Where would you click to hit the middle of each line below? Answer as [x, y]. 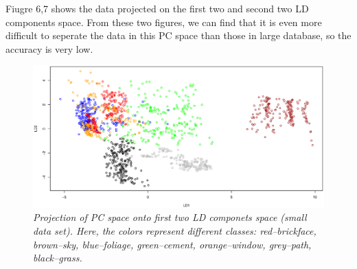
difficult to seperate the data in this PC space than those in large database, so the [178, 35]
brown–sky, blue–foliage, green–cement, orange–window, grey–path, [172, 244]
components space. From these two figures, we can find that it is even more [164, 22]
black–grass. [58, 258]
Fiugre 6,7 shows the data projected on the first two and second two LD [157, 8]
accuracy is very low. [49, 48]
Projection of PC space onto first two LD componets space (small [170, 217]
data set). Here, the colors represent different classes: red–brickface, [175, 231]
